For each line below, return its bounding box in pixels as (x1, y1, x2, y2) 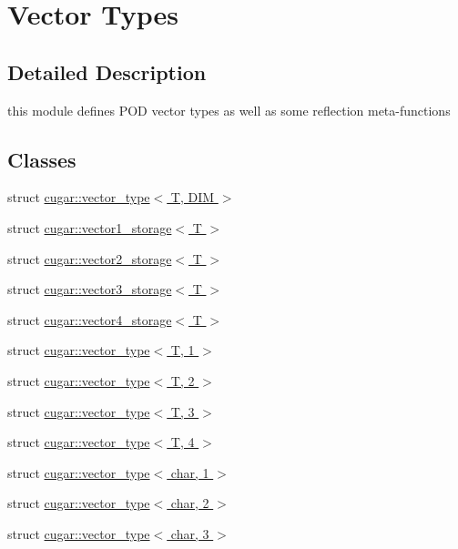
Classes (7, 145, 76, 173)
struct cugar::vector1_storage (7, 218, 172, 237)
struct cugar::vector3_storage (7, 280, 172, 299)
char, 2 (170, 493, 209, 513)
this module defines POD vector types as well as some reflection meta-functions (7, 100, 451, 119)
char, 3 (170, 524, 209, 543)
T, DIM (170, 188, 215, 207)
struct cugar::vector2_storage (7, 249, 172, 268)
